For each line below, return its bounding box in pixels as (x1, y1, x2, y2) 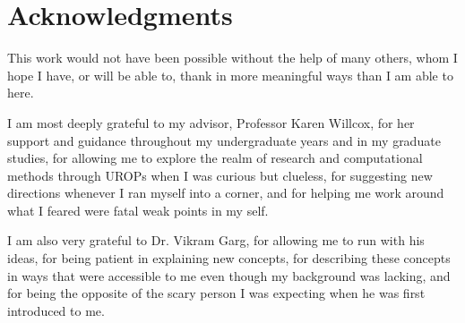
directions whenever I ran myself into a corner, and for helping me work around (7, 183, 444, 202)
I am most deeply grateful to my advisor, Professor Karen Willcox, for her (7, 113, 415, 132)
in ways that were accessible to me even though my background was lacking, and (7, 266, 451, 285)
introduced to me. (7, 301, 105, 319)
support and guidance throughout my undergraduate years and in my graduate (7, 131, 441, 149)
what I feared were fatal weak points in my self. (7, 200, 269, 219)
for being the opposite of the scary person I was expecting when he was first (7, 284, 426, 302)
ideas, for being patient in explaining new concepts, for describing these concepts (7, 249, 451, 268)
